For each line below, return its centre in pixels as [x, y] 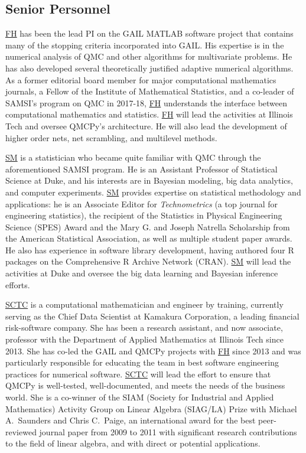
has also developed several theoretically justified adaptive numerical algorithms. [149, 68]
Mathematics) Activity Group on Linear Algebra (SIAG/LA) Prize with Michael [151, 408]
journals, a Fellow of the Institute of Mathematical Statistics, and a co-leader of [150, 91]
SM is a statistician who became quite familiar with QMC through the [133, 157]
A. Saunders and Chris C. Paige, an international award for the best [131, 420]
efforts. [18, 284]
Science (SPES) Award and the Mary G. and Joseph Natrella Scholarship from [148, 226]
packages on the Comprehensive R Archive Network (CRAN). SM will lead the [148, 261]
